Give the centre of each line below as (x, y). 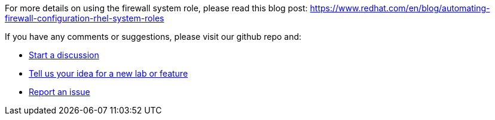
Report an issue (59, 92)
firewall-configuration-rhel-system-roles (85, 18)
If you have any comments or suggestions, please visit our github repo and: (153, 37)
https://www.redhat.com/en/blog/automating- (400, 8)
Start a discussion (64, 55)
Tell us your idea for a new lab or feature (109, 73)
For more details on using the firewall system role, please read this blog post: (156, 8)
